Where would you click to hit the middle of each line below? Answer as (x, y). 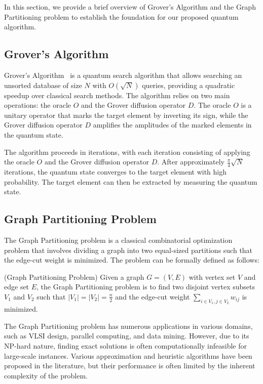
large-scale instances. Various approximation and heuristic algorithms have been (128, 355)
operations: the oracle (37, 105)
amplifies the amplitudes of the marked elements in (172, 125)
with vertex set (212, 276)
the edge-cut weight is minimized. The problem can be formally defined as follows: (132, 260)
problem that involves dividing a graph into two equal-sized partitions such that (128, 250)
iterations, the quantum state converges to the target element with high (115, 171)
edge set (17, 287)
